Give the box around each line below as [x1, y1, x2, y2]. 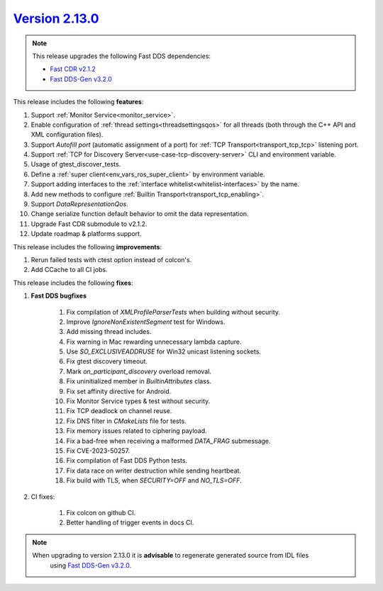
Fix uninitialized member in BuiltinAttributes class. [66, 377, 212, 385]
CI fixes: [30, 492, 55, 501]
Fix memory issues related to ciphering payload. [66, 427, 207, 435]
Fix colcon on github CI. [66, 508, 136, 517]
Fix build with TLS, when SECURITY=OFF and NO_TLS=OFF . [66, 476, 243, 485]
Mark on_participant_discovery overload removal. [66, 367, 212, 376]
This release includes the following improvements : [13, 242, 162, 251]
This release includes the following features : [13, 98, 144, 106]
